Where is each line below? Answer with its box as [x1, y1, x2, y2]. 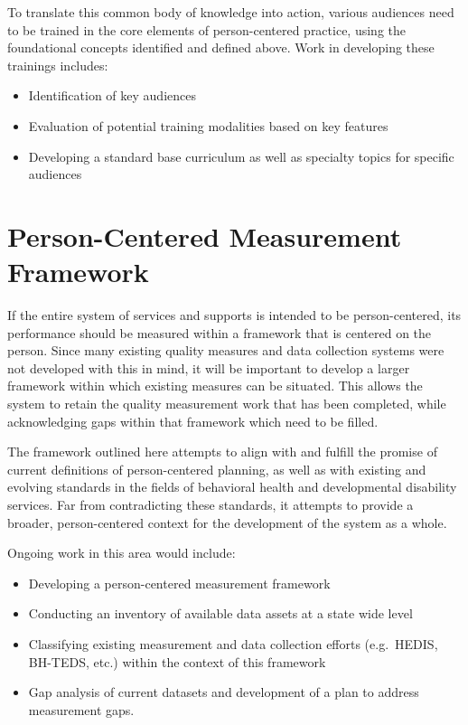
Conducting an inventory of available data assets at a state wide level [28, 604, 413, 623]
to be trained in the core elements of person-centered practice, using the [7, 20, 406, 39]
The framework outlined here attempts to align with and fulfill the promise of [7, 442, 437, 461]
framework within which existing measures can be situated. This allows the [7, 376, 423, 395]
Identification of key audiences [28, 86, 196, 105]
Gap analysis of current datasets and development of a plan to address [28, 683, 419, 701]
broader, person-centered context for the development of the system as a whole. [7, 513, 447, 532]
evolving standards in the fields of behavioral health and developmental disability [7, 477, 457, 496]
